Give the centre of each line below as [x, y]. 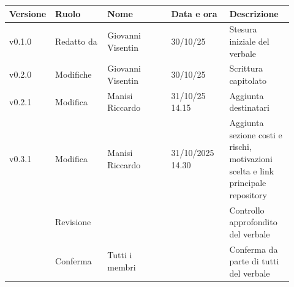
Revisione [73, 222]
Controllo [247, 210]
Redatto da [76, 41]
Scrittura [246, 68]
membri [122, 267]
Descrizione [254, 13]
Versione [28, 13]
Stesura [243, 29]
